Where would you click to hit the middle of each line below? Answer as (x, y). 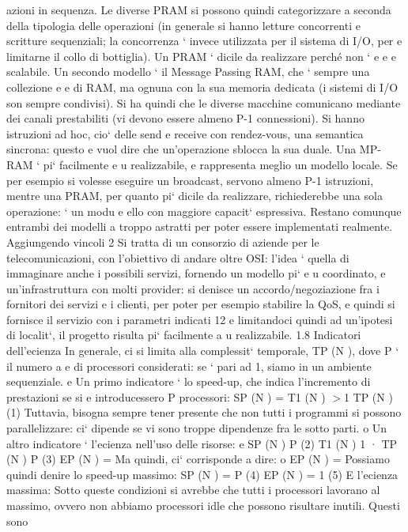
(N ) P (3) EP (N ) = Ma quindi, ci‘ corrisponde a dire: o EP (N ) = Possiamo (198, 459)
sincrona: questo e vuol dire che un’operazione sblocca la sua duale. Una (181, 149)
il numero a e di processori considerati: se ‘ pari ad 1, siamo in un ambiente (189, 366)
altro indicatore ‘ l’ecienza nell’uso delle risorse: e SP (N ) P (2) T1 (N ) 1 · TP (202, 443)
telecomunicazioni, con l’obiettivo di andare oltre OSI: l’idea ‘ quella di (178, 257)
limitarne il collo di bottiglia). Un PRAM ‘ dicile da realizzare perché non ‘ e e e (201, 56)
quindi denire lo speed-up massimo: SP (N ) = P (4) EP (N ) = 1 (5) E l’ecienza (202, 474)
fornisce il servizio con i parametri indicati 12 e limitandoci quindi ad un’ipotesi (200, 319)
